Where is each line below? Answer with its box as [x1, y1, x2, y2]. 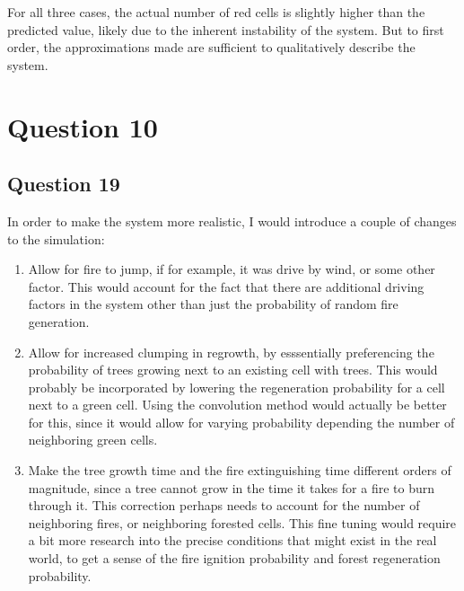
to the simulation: [7, 229, 105, 248]
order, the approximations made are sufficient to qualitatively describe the [7, 38, 416, 57]
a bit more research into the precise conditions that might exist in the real [28, 531, 437, 550]
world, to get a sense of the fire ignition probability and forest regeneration [28, 549, 441, 568]
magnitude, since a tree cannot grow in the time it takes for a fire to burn [28, 478, 435, 497]
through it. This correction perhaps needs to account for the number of [28, 496, 420, 515]
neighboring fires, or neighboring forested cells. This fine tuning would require [28, 513, 457, 532]
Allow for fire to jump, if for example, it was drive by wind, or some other [28, 260, 435, 278]
